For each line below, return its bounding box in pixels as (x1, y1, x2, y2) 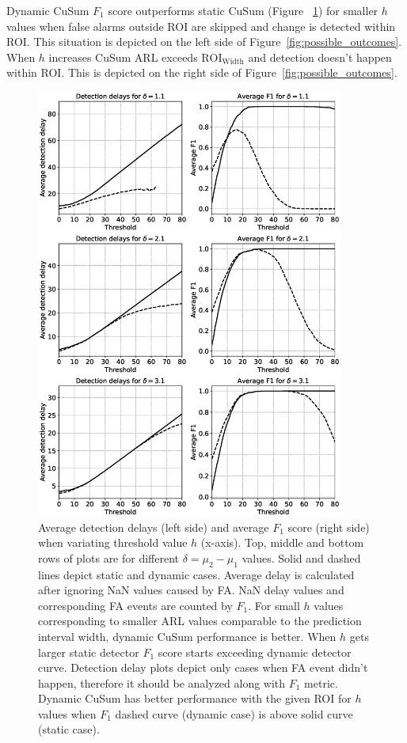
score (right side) (287, 518, 370, 535)
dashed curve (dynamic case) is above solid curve (115, 705, 353, 722)
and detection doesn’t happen (248, 48, 392, 65)
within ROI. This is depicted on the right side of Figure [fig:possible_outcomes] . (6, 64, 397, 81)
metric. (304, 674, 338, 691)
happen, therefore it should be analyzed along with (38, 674, 286, 691)
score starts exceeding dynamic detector (158, 643, 352, 660)
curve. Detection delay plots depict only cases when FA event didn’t (38, 659, 368, 676)
